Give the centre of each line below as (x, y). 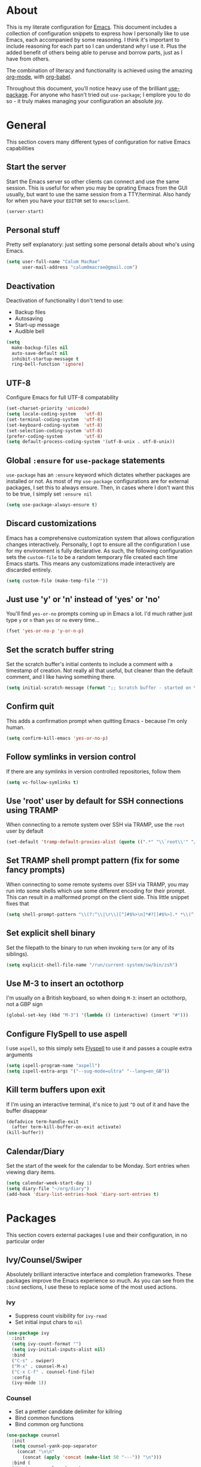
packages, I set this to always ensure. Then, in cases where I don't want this (100, 488)
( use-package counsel (33, 1435)
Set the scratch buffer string (60, 650)
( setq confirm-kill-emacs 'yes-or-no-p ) (57, 738)
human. (16, 727)
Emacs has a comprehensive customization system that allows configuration (100, 538)
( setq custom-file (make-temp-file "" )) (57, 581)
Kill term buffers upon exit (56, 1090)
